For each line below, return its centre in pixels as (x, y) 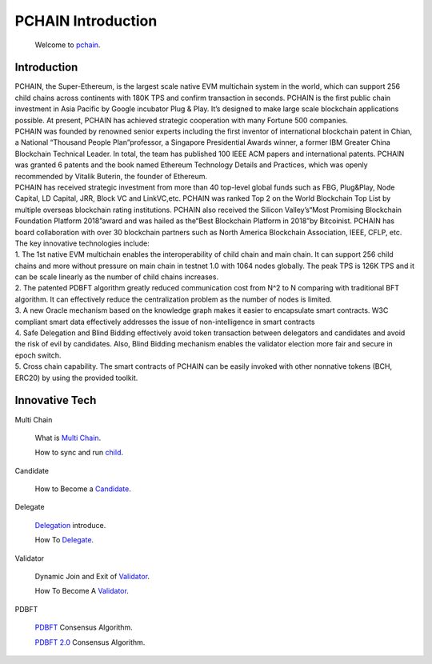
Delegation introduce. (70, 525)
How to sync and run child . (79, 453)
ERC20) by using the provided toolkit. (76, 378)
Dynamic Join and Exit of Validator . (92, 577)
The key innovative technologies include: (82, 243)
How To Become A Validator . (82, 591)
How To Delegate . (64, 540)
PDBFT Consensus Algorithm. (84, 627)
